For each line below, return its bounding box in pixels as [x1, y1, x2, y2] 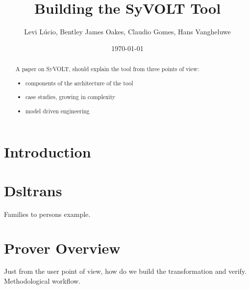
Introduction [4, 142, 91, 162]
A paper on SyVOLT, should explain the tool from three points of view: [15, 65, 199, 73]
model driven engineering [25, 106, 90, 115]
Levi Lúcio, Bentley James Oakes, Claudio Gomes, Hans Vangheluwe [24, 26, 231, 37]
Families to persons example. [4, 209, 91, 219]
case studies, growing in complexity [25, 93, 116, 101]
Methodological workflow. [4, 276, 81, 286]
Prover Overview [4, 237, 121, 258]
